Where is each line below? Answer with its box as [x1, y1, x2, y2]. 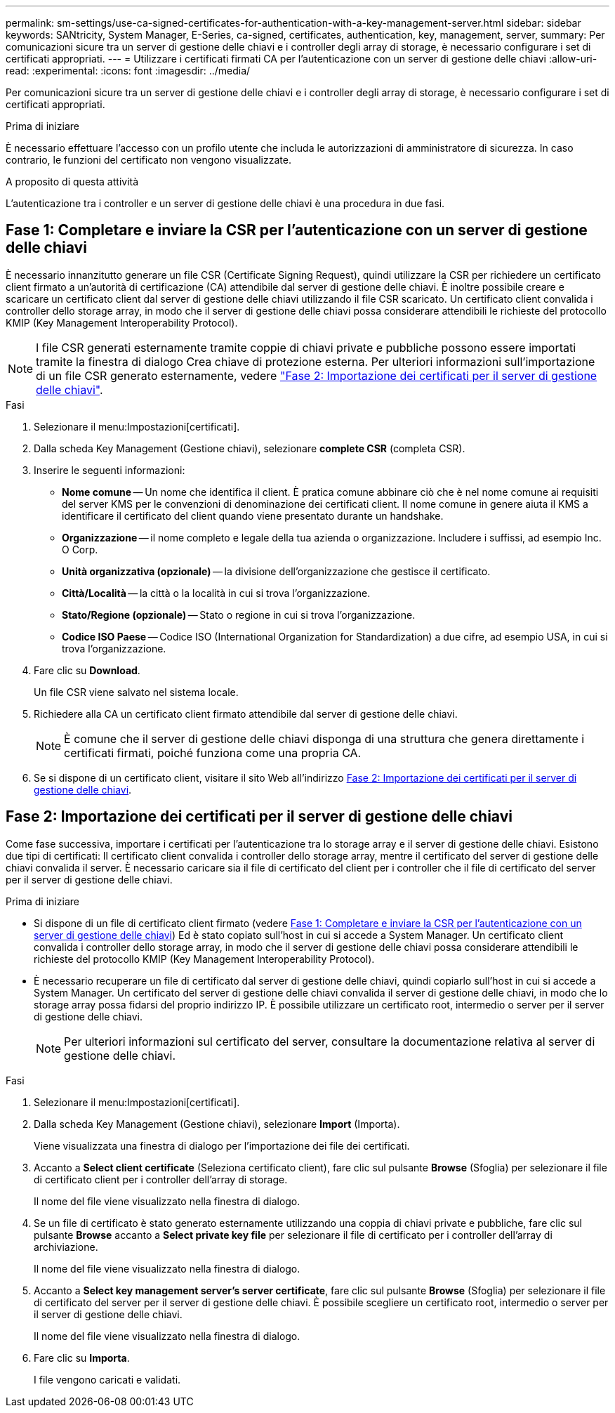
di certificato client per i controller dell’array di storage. [34, 1173, 288, 1185]
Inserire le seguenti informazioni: [34, 464, 185, 476]
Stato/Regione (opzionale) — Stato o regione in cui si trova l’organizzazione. [62, 608, 416, 621]
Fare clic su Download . [34, 664, 140, 676]
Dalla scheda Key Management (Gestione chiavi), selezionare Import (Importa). [34, 1117, 400, 1130]
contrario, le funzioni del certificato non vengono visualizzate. [6, 154, 291, 166]
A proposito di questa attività [6, 176, 139, 188]
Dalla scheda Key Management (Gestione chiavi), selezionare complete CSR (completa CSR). [34, 442, 465, 454]
